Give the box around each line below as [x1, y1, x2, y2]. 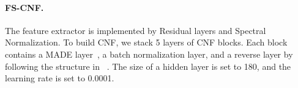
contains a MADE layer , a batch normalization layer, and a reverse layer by [5, 47, 293, 60]
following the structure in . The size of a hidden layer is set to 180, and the [5, 59, 291, 72]
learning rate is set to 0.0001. [5, 72, 114, 84]
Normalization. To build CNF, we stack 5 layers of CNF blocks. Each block [5, 36, 288, 49]
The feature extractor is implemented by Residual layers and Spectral [5, 24, 266, 36]
